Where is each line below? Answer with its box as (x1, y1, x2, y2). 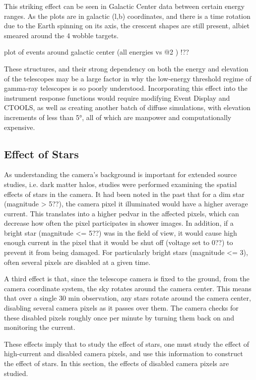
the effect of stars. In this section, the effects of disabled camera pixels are (4, 358, 229, 369)
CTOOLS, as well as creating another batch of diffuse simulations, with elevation (4, 102, 251, 113)
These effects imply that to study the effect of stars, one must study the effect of (4, 338, 249, 349)
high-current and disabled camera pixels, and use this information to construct (4, 348, 243, 359)
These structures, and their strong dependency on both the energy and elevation (4, 63, 249, 73)
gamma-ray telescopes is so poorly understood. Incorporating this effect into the (4, 83, 248, 93)
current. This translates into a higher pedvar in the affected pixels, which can (4, 208, 239, 218)
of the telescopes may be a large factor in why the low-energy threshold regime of (4, 73, 252, 83)
